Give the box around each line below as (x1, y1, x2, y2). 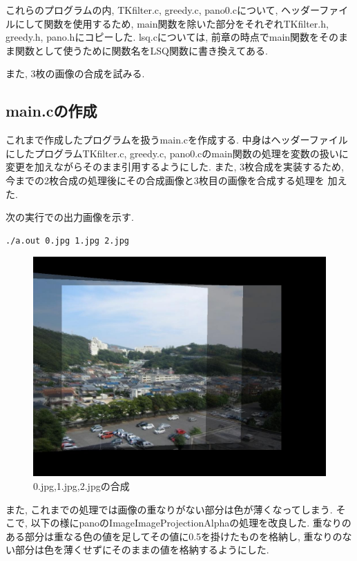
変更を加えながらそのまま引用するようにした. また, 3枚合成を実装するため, (6, 159, 344, 174)
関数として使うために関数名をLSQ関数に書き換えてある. (15, 43, 268, 57)
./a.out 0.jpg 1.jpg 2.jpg (6, 235, 129, 246)
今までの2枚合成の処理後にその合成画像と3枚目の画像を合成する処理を (6, 173, 325, 187)
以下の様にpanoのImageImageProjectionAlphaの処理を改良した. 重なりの (30, 515, 351, 530)
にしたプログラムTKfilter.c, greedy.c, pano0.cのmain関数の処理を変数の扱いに (6, 146, 349, 160)
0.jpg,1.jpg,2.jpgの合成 (33, 478, 130, 493)
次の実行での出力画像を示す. (6, 210, 134, 224)
